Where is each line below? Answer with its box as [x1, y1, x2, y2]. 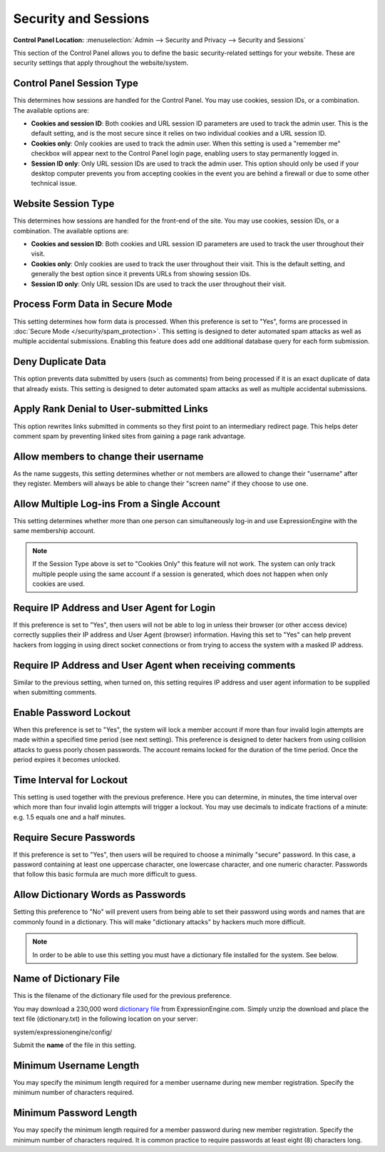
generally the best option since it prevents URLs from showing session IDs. [31, 270, 252, 278]
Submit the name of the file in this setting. [13, 1041, 137, 1049]
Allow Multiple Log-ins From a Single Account [13, 498, 220, 510]
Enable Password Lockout [13, 707, 131, 719]
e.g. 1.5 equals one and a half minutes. [13, 812, 126, 821]
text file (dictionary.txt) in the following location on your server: [13, 1014, 198, 1024]
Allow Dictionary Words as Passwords [13, 889, 186, 901]
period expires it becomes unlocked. [13, 755, 120, 764]
